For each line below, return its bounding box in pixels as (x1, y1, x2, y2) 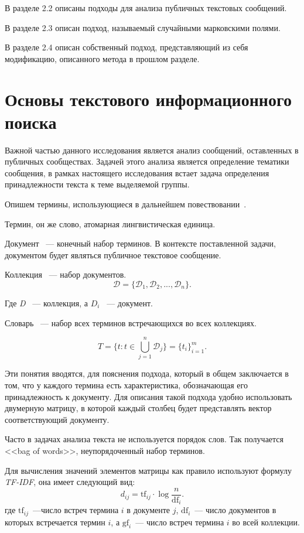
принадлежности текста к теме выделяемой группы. (5, 178, 190, 190)
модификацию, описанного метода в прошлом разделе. (5, 52, 200, 64)
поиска (5, 110, 57, 134)
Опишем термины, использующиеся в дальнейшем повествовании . (5, 198, 247, 210)
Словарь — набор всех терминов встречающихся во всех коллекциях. (5, 316, 257, 329)
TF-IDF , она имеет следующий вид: (5, 476, 135, 488)
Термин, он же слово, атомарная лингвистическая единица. (5, 217, 216, 230)
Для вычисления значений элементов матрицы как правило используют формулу (5, 464, 292, 476)
